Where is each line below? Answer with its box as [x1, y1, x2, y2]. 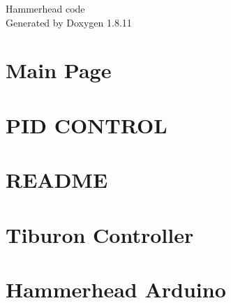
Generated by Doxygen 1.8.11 [6, 15, 132, 29]
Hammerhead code [6, 1, 85, 15]
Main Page [6, 56, 112, 84]
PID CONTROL [6, 110, 167, 139]
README [6, 165, 108, 194]
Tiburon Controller [6, 220, 194, 249]
